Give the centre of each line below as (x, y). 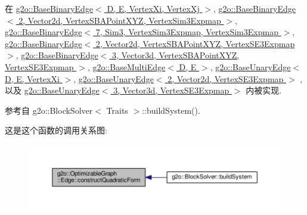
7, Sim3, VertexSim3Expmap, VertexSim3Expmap (187, 32)
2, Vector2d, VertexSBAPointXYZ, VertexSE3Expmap (195, 43)
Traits (117, 110)
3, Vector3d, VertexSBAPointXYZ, (176, 55)
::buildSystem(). (171, 110)
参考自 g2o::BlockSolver (49, 110)
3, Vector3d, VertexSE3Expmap (171, 90)
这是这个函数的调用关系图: (56, 130)
